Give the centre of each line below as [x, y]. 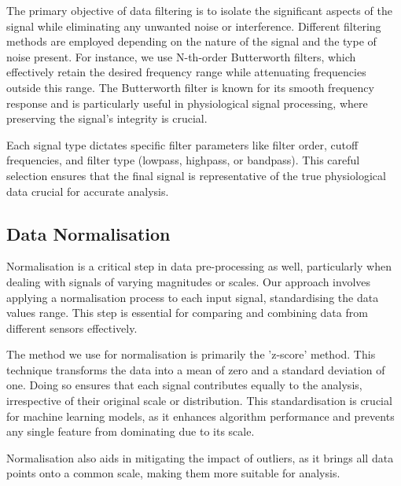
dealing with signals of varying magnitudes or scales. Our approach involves [189, 281]
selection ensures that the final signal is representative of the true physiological [196, 175]
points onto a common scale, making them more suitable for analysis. [173, 473]
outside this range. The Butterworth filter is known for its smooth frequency [190, 87]
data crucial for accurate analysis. [88, 191]
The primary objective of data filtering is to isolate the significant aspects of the [199, 10]
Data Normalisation [88, 233]
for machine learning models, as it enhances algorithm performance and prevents [200, 416]
